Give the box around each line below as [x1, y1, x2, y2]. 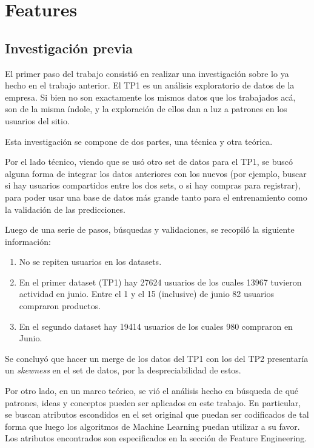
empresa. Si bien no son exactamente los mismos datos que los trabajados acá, [5, 90, 296, 103]
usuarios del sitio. [5, 114, 70, 127]
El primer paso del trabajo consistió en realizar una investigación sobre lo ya [5, 67, 289, 79]
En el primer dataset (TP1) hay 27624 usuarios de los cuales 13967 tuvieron [19, 275, 302, 288]
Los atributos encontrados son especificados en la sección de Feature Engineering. [5, 432, 307, 444]
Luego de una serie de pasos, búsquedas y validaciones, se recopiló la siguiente [5, 223, 295, 236]
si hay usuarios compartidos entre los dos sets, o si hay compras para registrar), [5, 179, 301, 192]
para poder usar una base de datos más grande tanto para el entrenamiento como [5, 190, 307, 203]
